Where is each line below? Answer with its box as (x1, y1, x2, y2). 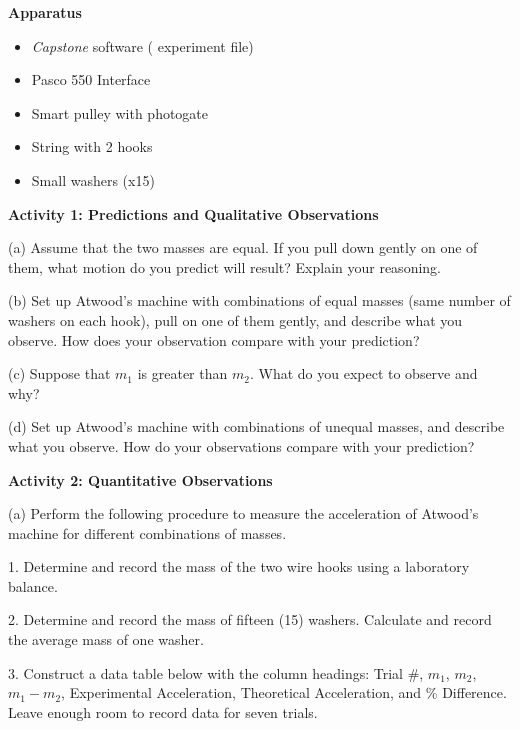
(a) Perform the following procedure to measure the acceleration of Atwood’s (8, 503, 479, 524)
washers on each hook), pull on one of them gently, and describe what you (8, 309, 463, 330)
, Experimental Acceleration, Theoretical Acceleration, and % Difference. (61, 682, 507, 703)
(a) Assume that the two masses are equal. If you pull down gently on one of (8, 237, 478, 258)
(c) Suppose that (8, 363, 111, 384)
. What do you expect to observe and (249, 363, 478, 384)
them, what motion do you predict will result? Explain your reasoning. (8, 256, 441, 277)
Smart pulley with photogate (31, 102, 209, 123)
